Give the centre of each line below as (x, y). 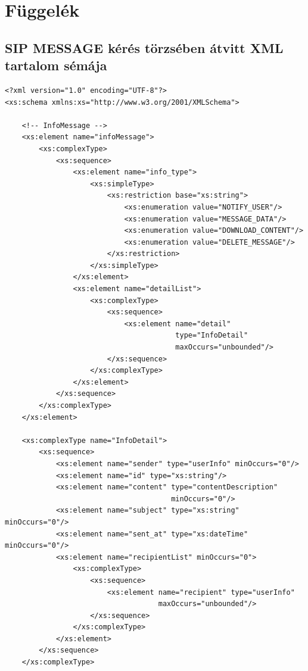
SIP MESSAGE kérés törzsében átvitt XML (144, 47)
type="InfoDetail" (212, 335)
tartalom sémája (56, 65)
